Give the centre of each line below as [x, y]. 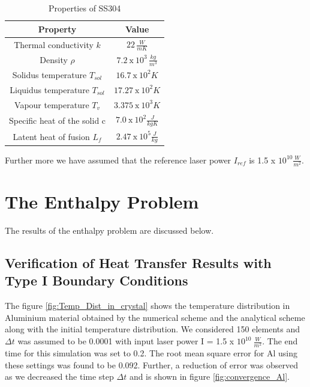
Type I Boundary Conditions [97, 280]
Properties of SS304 [85, 8]
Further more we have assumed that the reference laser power [118, 160]
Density [54, 59]
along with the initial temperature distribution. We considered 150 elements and [152, 329]
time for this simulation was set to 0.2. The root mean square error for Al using [151, 353]
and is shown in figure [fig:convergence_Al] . [209, 376]
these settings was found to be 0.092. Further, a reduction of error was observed [151, 364]
